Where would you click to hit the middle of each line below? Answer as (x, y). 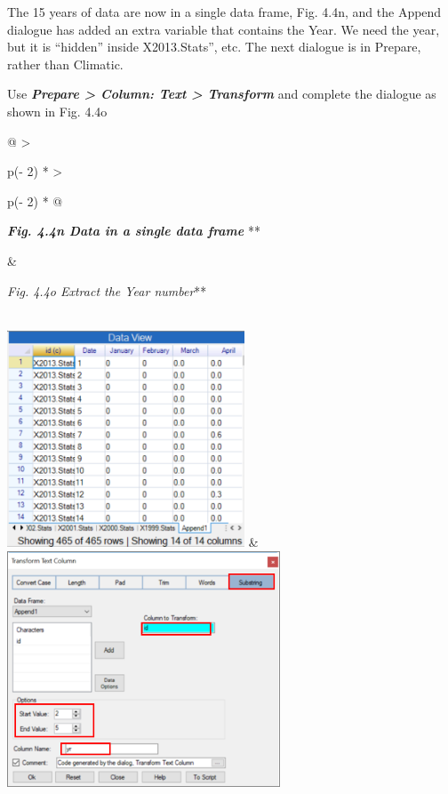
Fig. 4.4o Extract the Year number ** (107, 290)
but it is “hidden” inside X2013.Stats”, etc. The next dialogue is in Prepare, (214, 47)
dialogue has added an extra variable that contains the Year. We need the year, (224, 29)
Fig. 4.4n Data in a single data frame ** (134, 231)
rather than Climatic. (65, 64)
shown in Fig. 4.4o (57, 111)
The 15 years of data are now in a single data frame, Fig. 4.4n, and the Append (224, 12)
